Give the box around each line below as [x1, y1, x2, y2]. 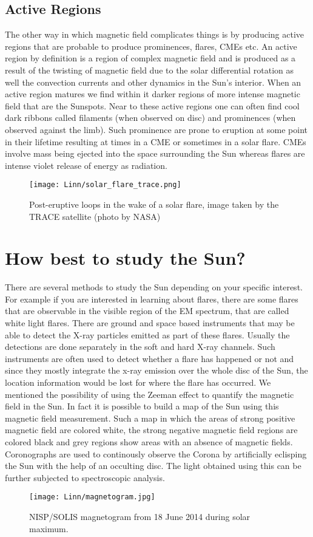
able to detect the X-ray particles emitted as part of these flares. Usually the [5, 328, 290, 341]
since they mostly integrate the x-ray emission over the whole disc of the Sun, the [5, 364, 308, 377]
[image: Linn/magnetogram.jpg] [29, 493, 155, 502]
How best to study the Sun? [5, 245, 246, 270]
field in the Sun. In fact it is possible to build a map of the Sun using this [5, 400, 279, 412]
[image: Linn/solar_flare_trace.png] [29, 180, 181, 190]
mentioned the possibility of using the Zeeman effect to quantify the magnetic [5, 388, 294, 400]
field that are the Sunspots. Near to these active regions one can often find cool [5, 99, 300, 112]
